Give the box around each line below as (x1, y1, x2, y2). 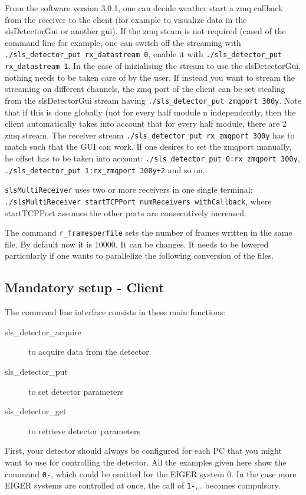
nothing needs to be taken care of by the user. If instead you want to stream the (5, 71, 295, 83)
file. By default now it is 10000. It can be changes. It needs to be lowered (5, 237, 269, 250)
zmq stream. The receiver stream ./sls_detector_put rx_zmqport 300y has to (5, 128, 295, 141)
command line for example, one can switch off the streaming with (5, 36, 241, 48)
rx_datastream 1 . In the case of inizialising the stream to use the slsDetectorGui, (5, 60, 301, 72)
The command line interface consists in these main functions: (5, 306, 226, 318)
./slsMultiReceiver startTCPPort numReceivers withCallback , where (5, 194, 272, 207)
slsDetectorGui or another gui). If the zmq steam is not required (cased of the (5, 25, 286, 37)
